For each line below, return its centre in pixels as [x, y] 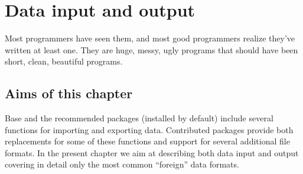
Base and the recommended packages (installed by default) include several [139, 118]
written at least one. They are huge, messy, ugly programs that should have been [151, 49]
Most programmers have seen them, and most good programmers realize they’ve [150, 38]
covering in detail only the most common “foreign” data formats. [122, 164]
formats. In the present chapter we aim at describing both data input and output [152, 152]
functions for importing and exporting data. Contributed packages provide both [149, 129]
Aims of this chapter [69, 93]
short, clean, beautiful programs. [64, 61]
